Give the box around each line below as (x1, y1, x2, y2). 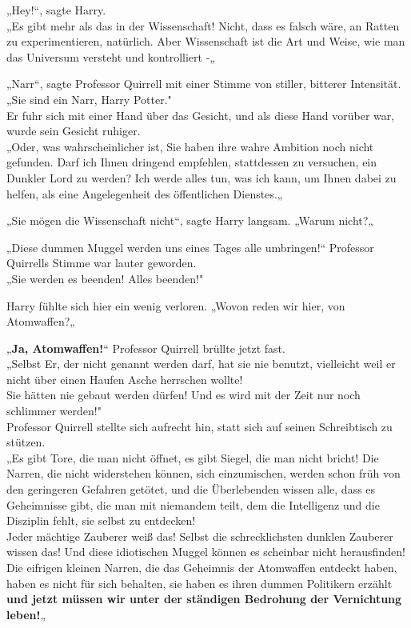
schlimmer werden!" (6, 402, 102, 419)
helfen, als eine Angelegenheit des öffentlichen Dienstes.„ (6, 185, 283, 202)
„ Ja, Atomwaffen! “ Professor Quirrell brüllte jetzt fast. (6, 339, 285, 356)
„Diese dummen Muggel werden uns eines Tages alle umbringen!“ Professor (6, 238, 374, 255)
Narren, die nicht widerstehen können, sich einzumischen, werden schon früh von (6, 465, 401, 482)
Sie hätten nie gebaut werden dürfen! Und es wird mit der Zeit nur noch (6, 386, 361, 403)
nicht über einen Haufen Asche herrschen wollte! (6, 370, 243, 387)
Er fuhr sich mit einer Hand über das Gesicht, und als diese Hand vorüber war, (6, 106, 395, 123)
